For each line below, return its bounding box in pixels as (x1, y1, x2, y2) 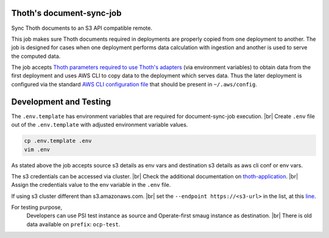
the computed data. (11, 52, 61, 60)
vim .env (24, 146, 51, 153)
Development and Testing (11, 96, 111, 107)
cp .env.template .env (24, 138, 92, 144)
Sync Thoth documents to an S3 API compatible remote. (11, 24, 152, 32)
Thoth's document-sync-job (11, 8, 122, 18)
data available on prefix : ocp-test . (26, 220, 121, 228)
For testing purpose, (11, 204, 62, 211)
